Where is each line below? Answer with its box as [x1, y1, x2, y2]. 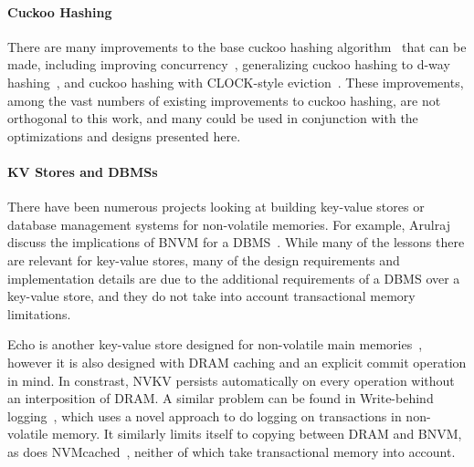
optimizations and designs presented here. [7, 126, 241, 145]
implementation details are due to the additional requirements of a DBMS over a [7, 268, 460, 287]
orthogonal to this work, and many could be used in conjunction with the [7, 109, 418, 128]
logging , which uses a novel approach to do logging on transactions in [7, 406, 402, 425]
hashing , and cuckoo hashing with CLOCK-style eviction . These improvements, [7, 72, 464, 91]
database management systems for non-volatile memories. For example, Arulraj [7, 214, 450, 233]
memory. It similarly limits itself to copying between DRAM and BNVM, [51, 424, 462, 443]
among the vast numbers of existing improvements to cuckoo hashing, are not [7, 90, 441, 109]
